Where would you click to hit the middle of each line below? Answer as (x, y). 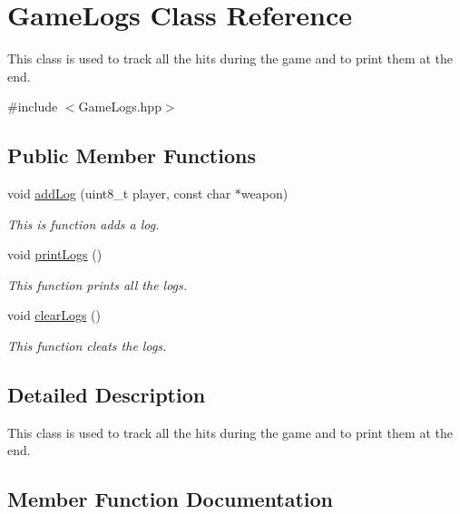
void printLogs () (55, 254)
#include (33, 107)
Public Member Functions (132, 155)
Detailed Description (107, 395)
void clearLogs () (54, 315)
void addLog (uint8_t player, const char (119, 194)
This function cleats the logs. (87, 346)
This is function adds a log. (83, 223)
